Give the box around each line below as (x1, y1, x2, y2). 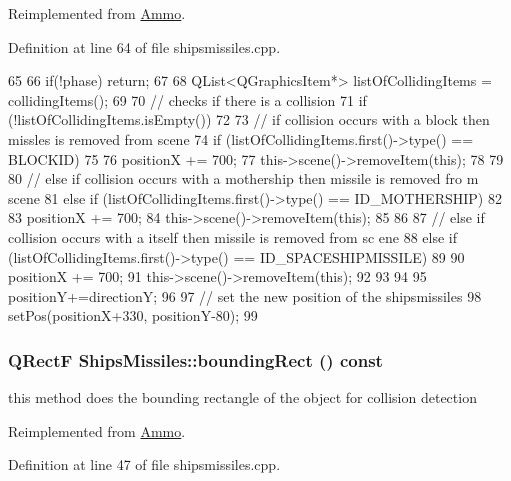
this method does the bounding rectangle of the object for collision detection (8, 387, 477, 408)
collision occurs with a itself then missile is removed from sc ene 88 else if (8, 226, 458, 247)
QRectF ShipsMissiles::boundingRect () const (8, 347, 383, 372)
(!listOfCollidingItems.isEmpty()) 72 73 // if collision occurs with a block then (8, 109, 490, 130)
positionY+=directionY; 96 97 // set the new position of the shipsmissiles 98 (8, 285, 482, 306)
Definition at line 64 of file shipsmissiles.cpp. (8, 36, 281, 57)
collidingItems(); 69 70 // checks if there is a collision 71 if (8, 89, 367, 110)
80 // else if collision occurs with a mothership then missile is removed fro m (8, 168, 479, 189)
